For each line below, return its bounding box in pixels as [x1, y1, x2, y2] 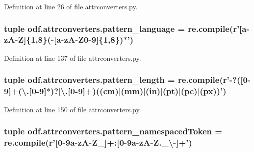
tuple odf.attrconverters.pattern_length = [4, 74, 175, 86]
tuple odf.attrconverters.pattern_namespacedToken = [4, 125, 222, 137]
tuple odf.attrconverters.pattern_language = [4, 22, 185, 34]
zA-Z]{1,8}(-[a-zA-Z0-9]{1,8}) [4, 33, 124, 46]
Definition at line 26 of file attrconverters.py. [4, 1, 138, 11]
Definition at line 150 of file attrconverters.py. [4, 104, 141, 114]
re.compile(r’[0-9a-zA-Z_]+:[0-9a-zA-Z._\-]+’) [4, 136, 192, 148]
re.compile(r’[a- [188, 22, 250, 34]
